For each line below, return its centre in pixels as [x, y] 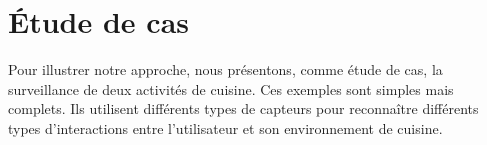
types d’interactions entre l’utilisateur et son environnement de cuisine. [225, 127]
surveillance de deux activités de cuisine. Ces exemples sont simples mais [231, 88]
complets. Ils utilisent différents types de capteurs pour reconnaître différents [243, 108]
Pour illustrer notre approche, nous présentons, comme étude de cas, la [225, 69]
